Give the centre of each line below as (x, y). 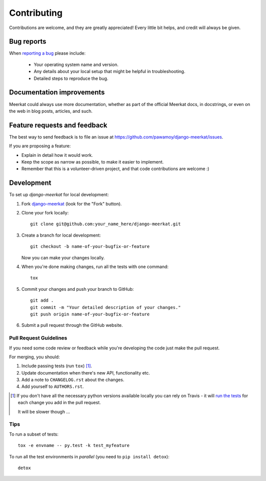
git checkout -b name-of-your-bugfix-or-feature (90, 247)
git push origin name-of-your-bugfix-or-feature (90, 314)
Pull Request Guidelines (38, 338)
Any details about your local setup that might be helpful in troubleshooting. (110, 71)
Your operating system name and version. (76, 65)
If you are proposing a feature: (40, 146)
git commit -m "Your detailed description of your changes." (105, 307)
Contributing (36, 13)
